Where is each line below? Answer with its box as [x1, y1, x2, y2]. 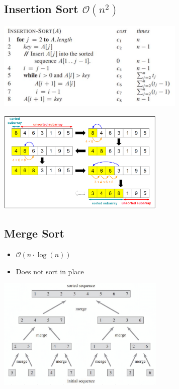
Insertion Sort [4, 1, 78, 17]
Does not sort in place [16, 266, 84, 276]
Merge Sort [4, 225, 64, 241]
